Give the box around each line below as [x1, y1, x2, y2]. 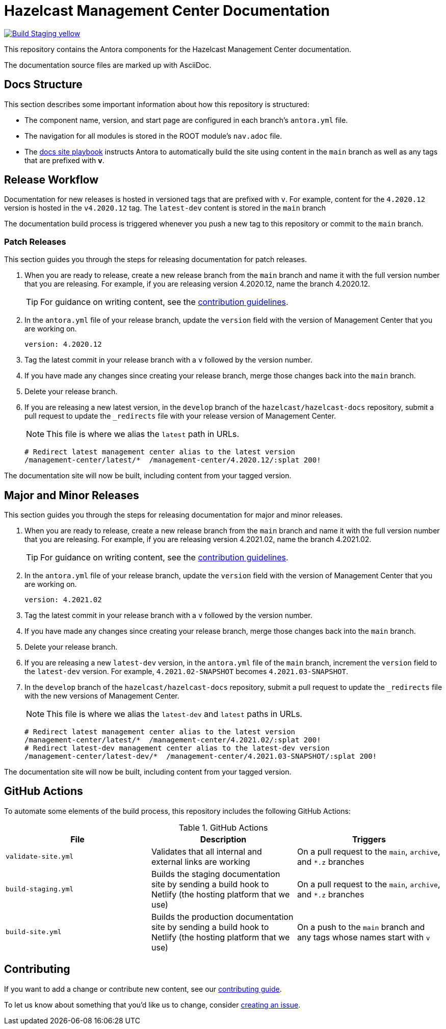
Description [200, 834, 247, 844]
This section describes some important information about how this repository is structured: [4, 99, 309, 109]
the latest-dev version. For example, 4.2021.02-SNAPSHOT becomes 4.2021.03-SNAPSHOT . [24, 667, 348, 676]
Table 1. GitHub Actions [178, 822, 268, 833]
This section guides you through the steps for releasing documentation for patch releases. [4, 255, 307, 264]
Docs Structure [4, 78, 83, 91]
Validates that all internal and [151, 846, 262, 857]
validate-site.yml [6, 853, 74, 861]
